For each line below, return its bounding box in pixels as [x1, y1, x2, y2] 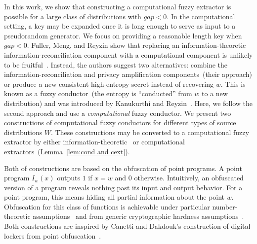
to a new [201, 88, 228, 99]
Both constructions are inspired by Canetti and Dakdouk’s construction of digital [4, 221, 251, 231]
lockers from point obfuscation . [4, 230, 101, 241]
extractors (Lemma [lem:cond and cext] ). [4, 146, 130, 156]
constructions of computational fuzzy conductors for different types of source [4, 117, 236, 128]
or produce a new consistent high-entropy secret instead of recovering [4, 78, 214, 89]
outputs [57, 173, 80, 183]
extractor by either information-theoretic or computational [4, 137, 185, 147]
